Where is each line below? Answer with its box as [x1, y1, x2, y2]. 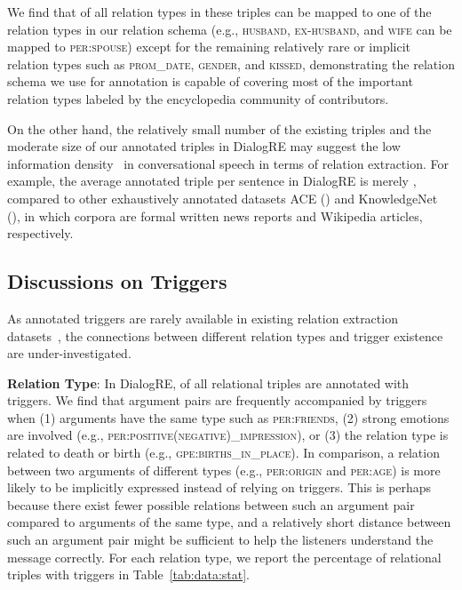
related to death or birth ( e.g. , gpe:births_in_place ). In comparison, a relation [7, 443, 440, 462]
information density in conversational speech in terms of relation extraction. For [7, 154, 449, 172]
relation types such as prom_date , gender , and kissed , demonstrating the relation [7, 54, 455, 73]
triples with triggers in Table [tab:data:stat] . [7, 565, 251, 584]
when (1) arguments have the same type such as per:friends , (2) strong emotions [7, 408, 450, 427]
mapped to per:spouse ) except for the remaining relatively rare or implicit [7, 37, 411, 56]
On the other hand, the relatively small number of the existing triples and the [7, 119, 432, 138]
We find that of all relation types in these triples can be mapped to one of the [7, 3, 432, 20]
